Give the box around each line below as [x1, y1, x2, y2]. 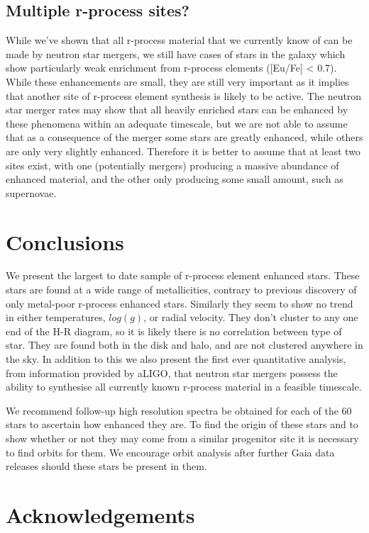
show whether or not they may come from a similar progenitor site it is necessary [6, 430, 359, 445]
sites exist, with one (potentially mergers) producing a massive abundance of [6, 157, 339, 172]
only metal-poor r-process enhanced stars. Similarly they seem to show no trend [6, 296, 353, 310]
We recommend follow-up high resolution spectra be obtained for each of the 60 [6, 403, 352, 417]
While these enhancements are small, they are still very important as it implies [6, 74, 349, 89]
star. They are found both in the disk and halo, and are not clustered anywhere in [6, 337, 363, 352]
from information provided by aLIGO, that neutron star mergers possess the [6, 365, 338, 380]
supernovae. [6, 185, 57, 200]
